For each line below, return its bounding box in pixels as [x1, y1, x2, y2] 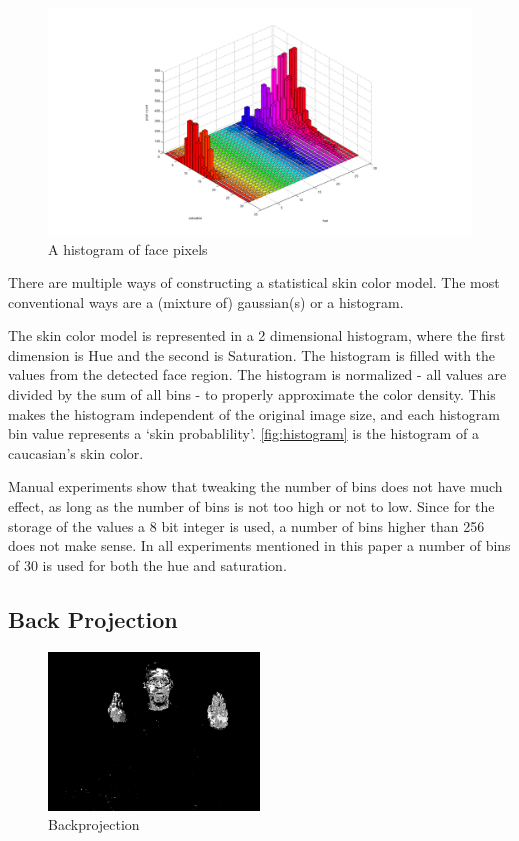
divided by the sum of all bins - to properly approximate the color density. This [8, 384, 496, 405]
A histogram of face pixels [48, 238, 208, 259]
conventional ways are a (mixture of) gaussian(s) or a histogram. [8, 291, 404, 312]
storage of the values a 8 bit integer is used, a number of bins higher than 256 [8, 515, 485, 536]
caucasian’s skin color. [8, 442, 144, 463]
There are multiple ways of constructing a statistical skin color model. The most [8, 272, 500, 293]
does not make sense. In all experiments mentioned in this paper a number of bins [8, 535, 511, 556]
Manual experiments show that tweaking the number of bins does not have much [8, 476, 503, 497]
